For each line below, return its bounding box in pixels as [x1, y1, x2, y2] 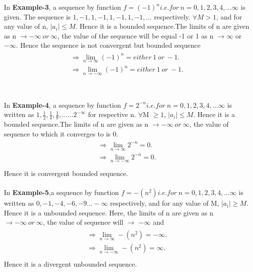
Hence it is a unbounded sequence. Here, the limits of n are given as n [4, 207, 213, 217]
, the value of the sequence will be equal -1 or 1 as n [57, 30, 214, 40]
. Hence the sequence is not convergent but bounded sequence [16, 40, 201, 50]
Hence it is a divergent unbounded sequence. [4, 259, 137, 269]
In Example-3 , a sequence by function [4, 2, 121, 12]
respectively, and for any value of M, [110, 198, 219, 208]
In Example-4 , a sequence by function [4, 99, 121, 110]
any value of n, [4, 21, 48, 31]
